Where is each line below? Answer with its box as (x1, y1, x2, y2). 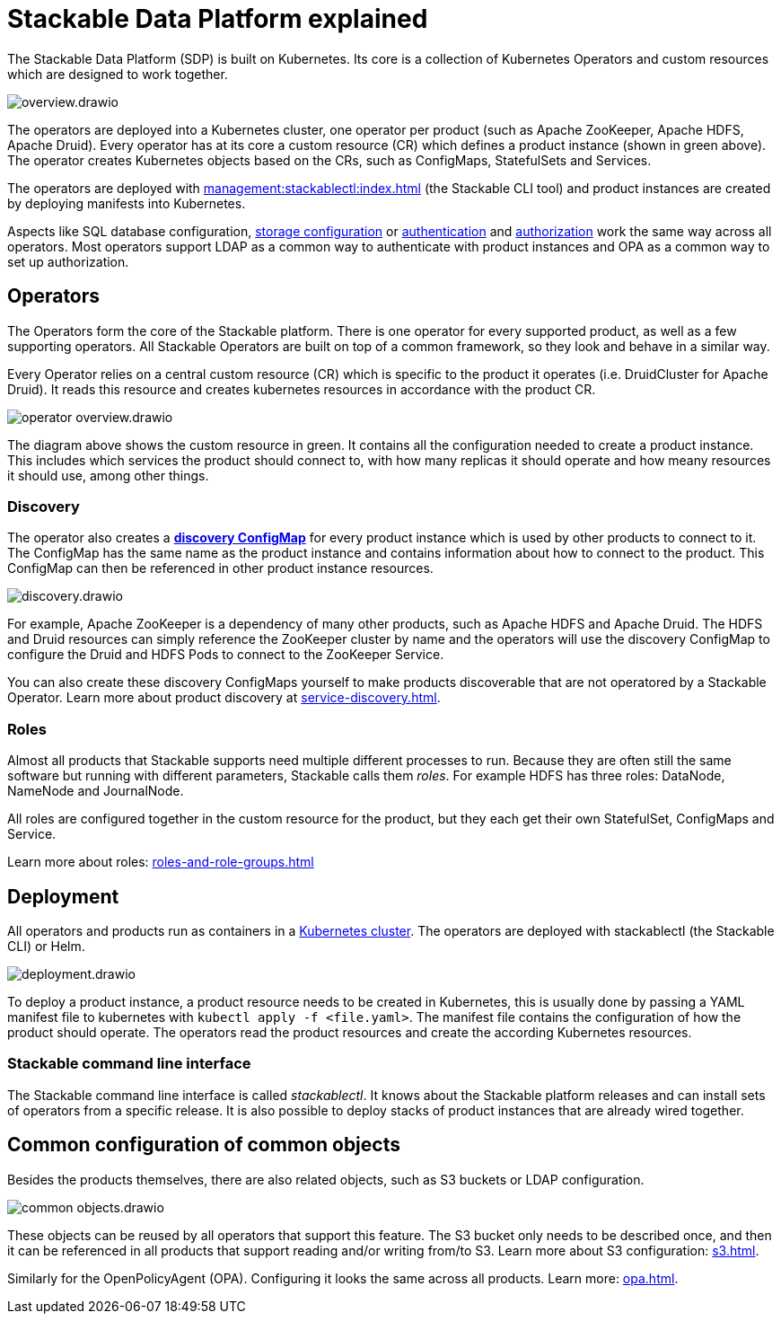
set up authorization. (7, 253, 129, 269)
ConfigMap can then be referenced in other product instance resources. (7, 560, 434, 577)
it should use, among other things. (7, 467, 209, 483)
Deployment (7, 885, 119, 908)
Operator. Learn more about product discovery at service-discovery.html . (7, 690, 441, 706)
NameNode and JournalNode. (7, 783, 184, 799)
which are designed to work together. (7, 66, 228, 82)
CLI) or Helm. (7, 938, 85, 954)
